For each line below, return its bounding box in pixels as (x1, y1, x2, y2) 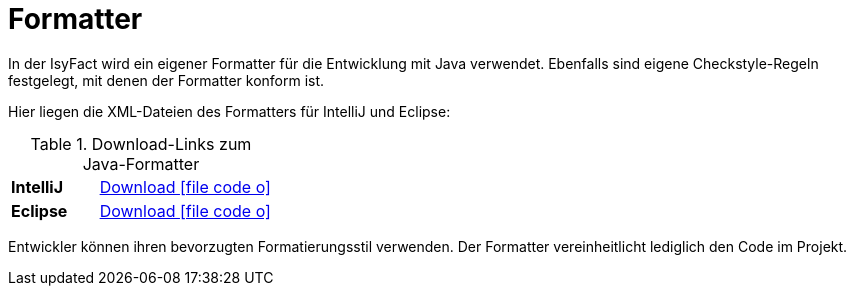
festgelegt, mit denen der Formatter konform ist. (8, 71, 325, 89)
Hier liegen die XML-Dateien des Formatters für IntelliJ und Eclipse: (8, 102, 451, 120)
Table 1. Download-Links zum (30, 133, 252, 154)
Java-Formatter (82, 153, 200, 174)
